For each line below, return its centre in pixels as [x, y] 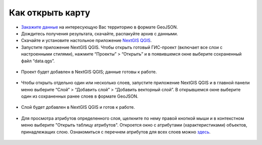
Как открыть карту [50, 13]
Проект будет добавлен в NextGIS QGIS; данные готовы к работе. [89, 72]
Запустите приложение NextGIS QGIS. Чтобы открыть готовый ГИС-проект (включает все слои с [122, 47]
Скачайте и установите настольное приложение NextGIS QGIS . [87, 41]
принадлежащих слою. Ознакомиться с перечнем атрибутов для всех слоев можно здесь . [116, 132]
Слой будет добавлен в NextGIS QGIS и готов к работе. [78, 107]
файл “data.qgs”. [38, 61]
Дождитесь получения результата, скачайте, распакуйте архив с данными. [99, 33]
